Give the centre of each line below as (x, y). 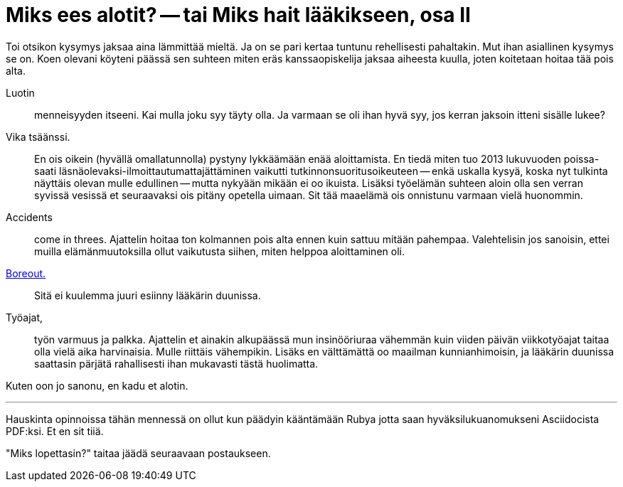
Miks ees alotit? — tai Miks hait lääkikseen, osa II (238, 15)
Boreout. (26, 273)
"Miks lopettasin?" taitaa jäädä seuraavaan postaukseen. (138, 453)
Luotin (20, 92)
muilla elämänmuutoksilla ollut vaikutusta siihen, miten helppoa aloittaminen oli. (219, 251)
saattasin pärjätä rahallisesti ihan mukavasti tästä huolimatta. (176, 363)
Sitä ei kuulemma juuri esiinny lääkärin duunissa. (148, 295)
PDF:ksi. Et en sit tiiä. (55, 431)
